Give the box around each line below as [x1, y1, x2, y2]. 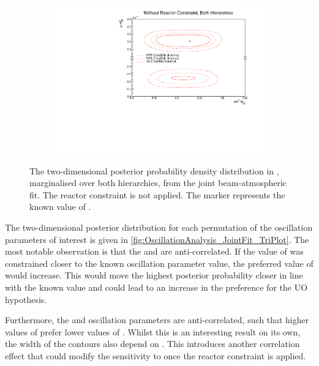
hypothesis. [5, 293, 47, 305]
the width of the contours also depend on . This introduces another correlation [5, 337, 300, 350]
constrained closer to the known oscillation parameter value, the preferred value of [5, 256, 313, 269]
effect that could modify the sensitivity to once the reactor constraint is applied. [5, 349, 306, 362]
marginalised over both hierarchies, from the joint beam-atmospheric [29, 176, 287, 189]
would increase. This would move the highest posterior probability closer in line [5, 269, 303, 282]
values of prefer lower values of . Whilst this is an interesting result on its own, [5, 325, 301, 338]
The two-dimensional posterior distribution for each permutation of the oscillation [5, 221, 313, 234]
